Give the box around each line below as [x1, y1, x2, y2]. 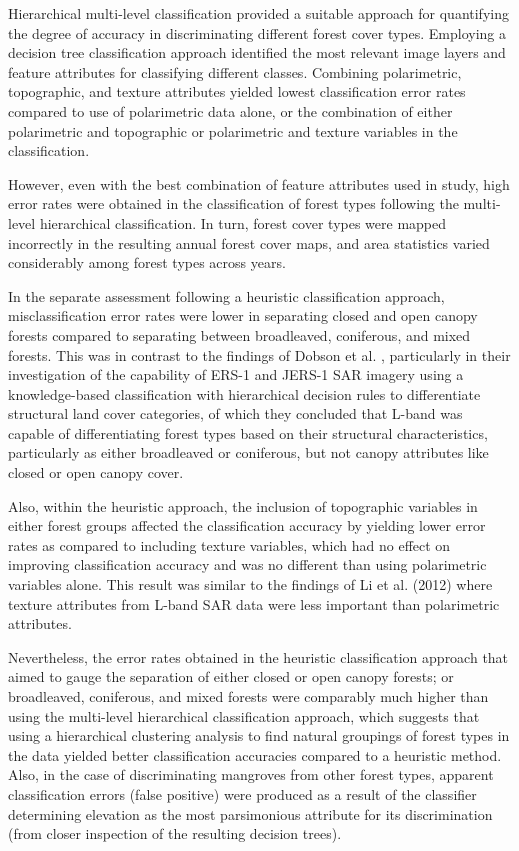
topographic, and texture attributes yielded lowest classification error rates [8, 81, 466, 102]
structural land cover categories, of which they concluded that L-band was [8, 403, 463, 424]
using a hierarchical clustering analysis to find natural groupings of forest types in [8, 725, 510, 746]
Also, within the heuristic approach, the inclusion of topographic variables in [8, 495, 478, 516]
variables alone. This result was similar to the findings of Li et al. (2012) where [8, 574, 493, 595]
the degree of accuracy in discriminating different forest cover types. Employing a [8, 22, 507, 43]
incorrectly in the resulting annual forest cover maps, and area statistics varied [8, 232, 490, 253]
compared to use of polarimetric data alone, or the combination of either [8, 100, 453, 121]
